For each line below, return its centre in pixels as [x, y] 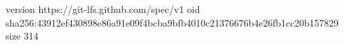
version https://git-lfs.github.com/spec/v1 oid [103, 9]
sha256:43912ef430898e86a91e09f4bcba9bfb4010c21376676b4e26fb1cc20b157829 [172, 22]
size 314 [22, 36]
